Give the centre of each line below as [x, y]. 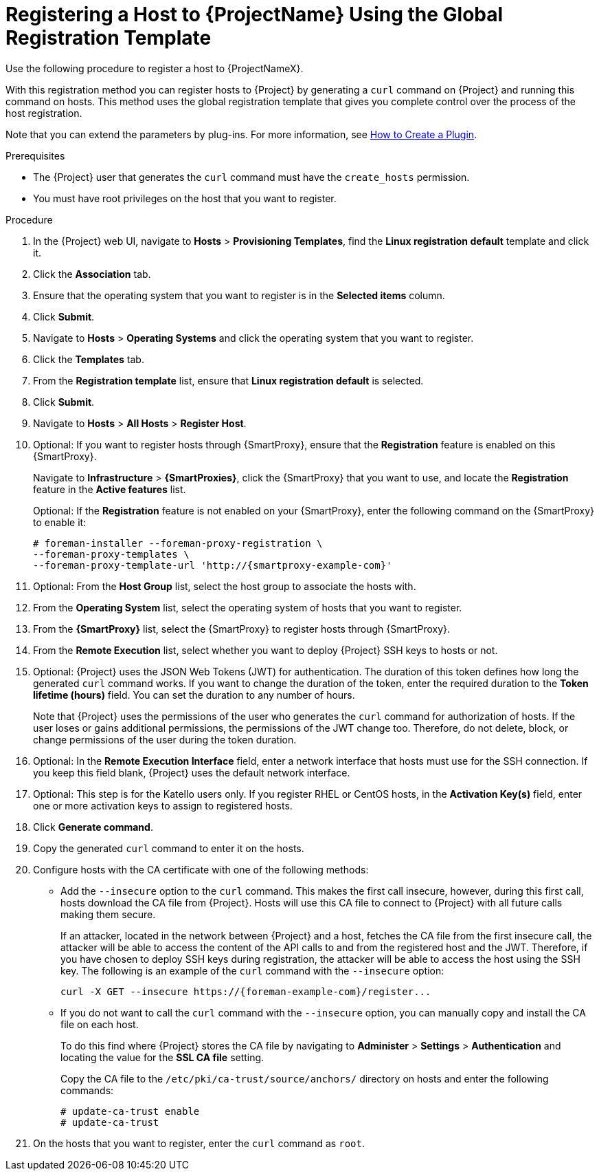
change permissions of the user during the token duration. [165, 739]
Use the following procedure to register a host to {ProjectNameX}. [155, 68]
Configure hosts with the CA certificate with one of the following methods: [201, 869]
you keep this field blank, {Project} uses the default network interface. [192, 772]
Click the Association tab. [92, 274]
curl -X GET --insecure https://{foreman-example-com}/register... [246, 991]
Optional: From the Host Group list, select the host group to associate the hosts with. [225, 586]
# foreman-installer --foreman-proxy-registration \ [178, 543]
